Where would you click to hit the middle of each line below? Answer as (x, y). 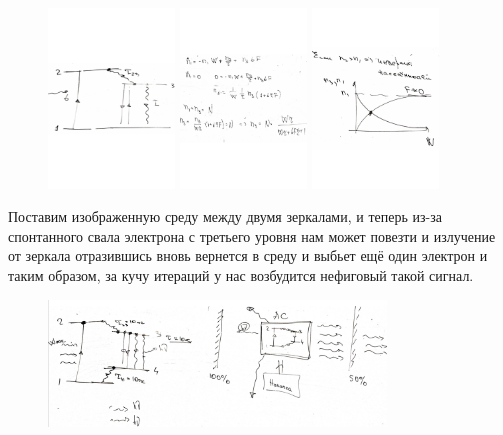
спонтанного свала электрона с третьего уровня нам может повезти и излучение (252, 235)
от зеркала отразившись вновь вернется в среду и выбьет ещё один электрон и (248, 255)
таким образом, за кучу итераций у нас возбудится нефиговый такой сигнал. (241, 275)
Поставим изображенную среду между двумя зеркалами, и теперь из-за (225, 216)
